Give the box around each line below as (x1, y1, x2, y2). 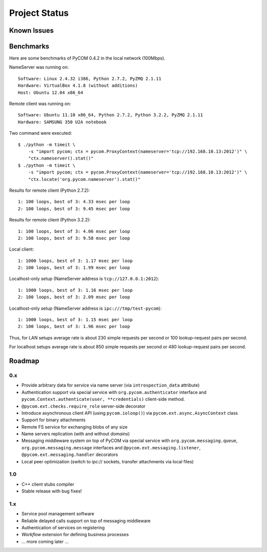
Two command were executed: (9, 130, 72, 136)
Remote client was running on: (9, 101, 71, 107)
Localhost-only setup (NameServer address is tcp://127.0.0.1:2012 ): (9, 276, 159, 282)
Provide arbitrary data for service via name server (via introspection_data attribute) (21, 382, 200, 388)
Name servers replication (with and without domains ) (21, 431, 130, 437)
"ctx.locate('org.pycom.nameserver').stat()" (28, 176, 141, 182)
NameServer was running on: (9, 64, 69, 70)
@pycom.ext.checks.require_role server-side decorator (21, 403, 146, 409)
